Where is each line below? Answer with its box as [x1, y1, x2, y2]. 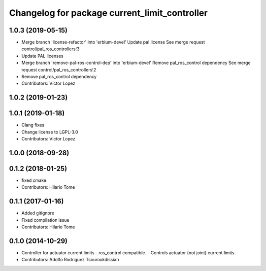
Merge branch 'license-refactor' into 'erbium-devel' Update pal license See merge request [21, 39, 205, 45]
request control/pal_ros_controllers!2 [21, 67, 97, 72]
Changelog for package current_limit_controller [9, 7, 208, 18]
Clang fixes [21, 122, 44, 128]
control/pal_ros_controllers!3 [21, 46, 80, 52]
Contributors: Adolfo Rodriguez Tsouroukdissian [21, 257, 119, 263]
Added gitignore [21, 210, 54, 216]
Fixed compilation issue [21, 217, 69, 223]
